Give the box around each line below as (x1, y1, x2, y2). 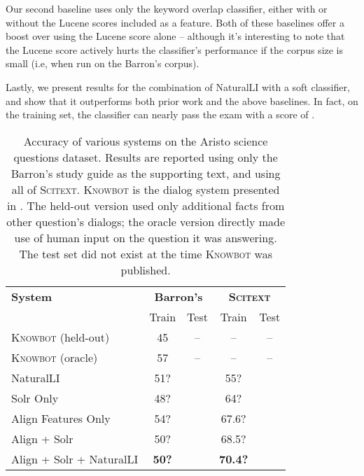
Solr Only (11, 389, 59, 406)
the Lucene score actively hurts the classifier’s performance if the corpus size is (6, 42, 344, 57)
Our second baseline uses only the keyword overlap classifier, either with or (6, 1, 328, 15)
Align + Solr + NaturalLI (11, 450, 139, 467)
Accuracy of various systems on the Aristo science (23, 132, 268, 149)
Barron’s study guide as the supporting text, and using (10, 164, 281, 181)
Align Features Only (11, 409, 111, 426)
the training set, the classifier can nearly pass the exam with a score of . (6, 107, 315, 122)
